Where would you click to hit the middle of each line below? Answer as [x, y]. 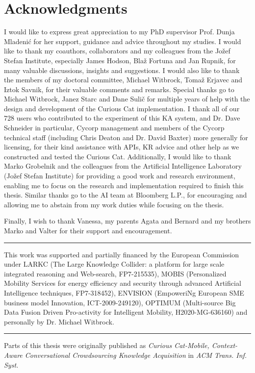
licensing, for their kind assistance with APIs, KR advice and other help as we [122, 147]
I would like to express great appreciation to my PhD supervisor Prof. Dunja [119, 32]
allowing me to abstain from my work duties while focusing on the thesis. [114, 204]
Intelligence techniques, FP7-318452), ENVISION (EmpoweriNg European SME [124, 292]
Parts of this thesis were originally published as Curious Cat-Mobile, [107, 345]
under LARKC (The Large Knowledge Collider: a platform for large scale [114, 264]
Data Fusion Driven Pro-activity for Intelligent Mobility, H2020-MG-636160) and [126, 312]
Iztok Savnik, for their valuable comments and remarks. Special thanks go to [119, 89]
